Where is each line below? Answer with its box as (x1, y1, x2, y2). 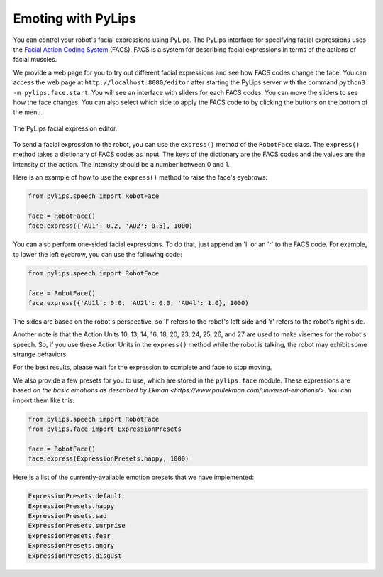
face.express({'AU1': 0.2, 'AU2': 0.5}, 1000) (28, 222, 193, 230)
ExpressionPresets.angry (28, 542, 115, 550)
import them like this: (13, 396, 74, 405)
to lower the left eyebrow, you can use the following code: (13, 250, 182, 258)
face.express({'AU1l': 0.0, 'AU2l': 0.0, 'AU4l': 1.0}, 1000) (28, 299, 249, 307)
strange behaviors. (13, 350, 69, 358)
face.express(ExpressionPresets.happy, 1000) (28, 455, 189, 463)
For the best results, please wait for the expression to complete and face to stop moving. (13, 363, 272, 372)
